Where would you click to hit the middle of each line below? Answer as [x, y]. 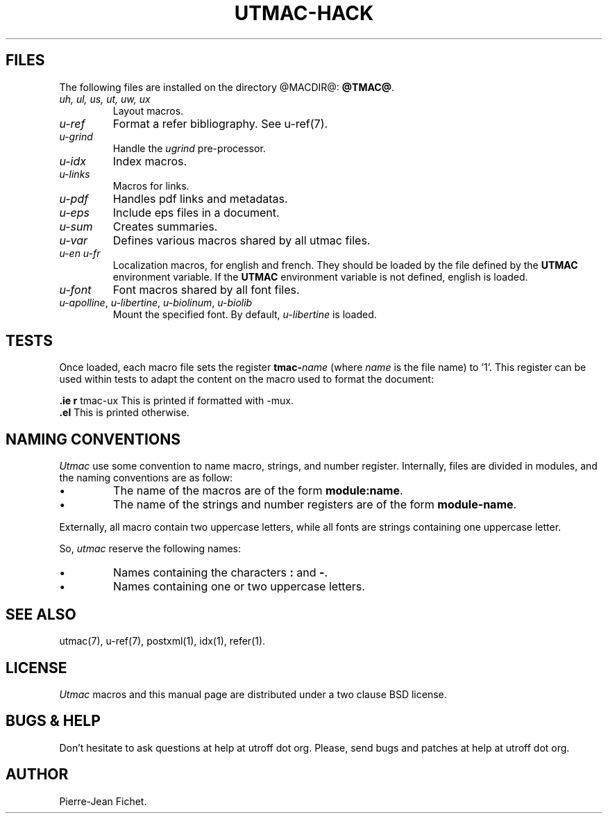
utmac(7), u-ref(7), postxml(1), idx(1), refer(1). [162, 641]
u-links [75, 174]
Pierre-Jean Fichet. [103, 801]
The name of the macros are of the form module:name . [258, 491]
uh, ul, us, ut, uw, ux [105, 99]
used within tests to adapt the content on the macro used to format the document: [246, 379]
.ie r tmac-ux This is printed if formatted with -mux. [176, 401]
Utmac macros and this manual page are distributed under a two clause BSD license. [253, 694]
